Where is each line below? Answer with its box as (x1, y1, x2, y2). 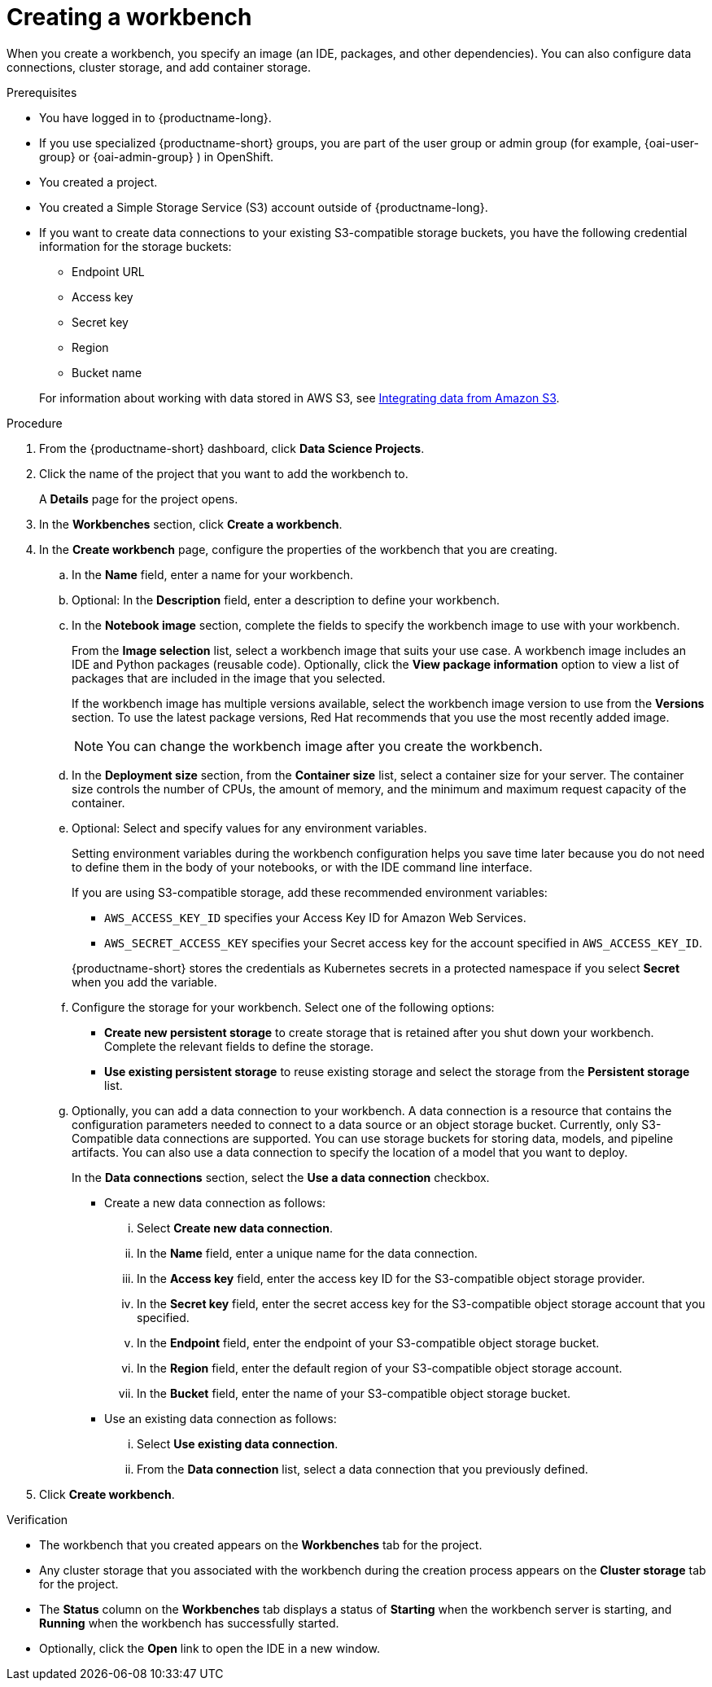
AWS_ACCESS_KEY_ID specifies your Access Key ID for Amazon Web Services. (104, 910, 526, 925)
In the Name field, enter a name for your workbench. (72, 567, 353, 582)
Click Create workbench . (39, 1487, 175, 1501)
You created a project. (39, 174, 158, 189)
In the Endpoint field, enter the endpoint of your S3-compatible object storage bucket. (137, 1335, 600, 1350)
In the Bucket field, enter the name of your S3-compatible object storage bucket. (137, 1386, 571, 1400)
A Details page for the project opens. (39, 491, 238, 506)
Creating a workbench (7, 3, 252, 31)
